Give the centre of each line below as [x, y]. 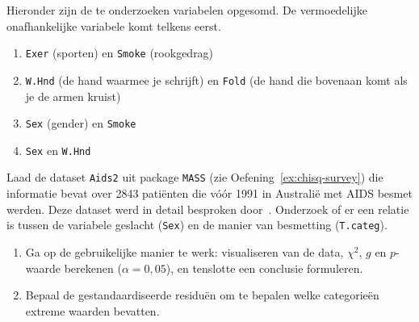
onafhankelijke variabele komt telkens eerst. [114, 25]
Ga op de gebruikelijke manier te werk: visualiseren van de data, [184, 251]
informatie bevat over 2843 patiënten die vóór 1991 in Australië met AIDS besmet [209, 193]
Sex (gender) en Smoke [81, 123]
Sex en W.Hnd [58, 150]
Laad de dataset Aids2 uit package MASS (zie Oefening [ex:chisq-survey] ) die [195, 177]
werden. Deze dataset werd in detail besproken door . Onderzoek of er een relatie [208, 209]
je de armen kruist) [73, 96]
